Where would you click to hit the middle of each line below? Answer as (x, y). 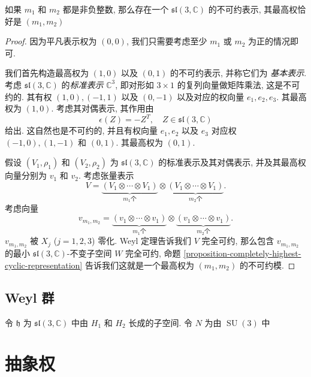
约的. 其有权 (28, 96)
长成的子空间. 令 (160, 322)
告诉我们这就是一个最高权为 (139, 265)
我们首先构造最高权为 (47, 73)
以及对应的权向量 (211, 96)
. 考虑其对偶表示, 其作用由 (102, 108)
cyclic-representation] (44, 265)
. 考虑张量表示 (106, 175)
